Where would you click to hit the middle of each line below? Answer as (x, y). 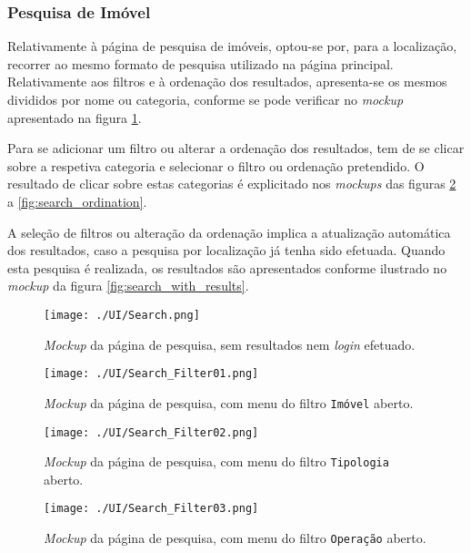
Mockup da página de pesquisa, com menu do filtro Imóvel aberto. (229, 402)
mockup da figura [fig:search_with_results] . (128, 286)
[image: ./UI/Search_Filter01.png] (151, 374)
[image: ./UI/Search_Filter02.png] (151, 432)
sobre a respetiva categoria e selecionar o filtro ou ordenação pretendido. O (216, 165)
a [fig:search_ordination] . (77, 201)
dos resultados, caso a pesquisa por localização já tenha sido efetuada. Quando (226, 250)
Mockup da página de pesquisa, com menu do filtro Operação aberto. (235, 538)
